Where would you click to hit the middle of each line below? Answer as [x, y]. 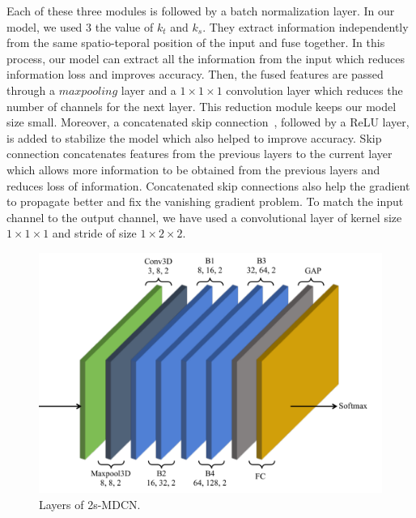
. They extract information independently [306, 26]
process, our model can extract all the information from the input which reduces [206, 58]
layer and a [149, 90]
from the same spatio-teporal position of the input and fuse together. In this [196, 43]
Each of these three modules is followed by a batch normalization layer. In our [201, 11]
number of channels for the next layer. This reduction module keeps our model [202, 106]
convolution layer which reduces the [314, 90]
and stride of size [94, 233]
